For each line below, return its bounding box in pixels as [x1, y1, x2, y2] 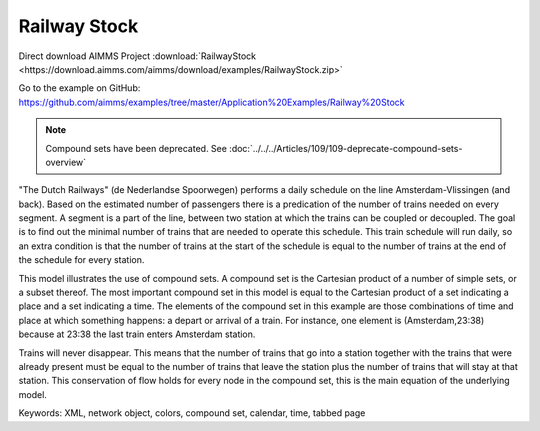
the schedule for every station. [18, 254, 145, 266]
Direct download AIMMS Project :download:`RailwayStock [18, 50, 257, 62]
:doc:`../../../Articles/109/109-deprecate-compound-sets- [228, 142, 463, 154]
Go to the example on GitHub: [18, 82, 141, 94]
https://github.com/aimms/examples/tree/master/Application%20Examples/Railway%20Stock [18, 96, 405, 108]
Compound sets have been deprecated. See [45, 142, 227, 154]
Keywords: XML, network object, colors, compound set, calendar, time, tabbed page [18, 407, 366, 419]
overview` [45, 156, 87, 168]
